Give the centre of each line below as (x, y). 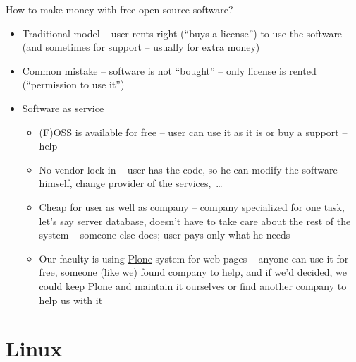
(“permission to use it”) (73, 84)
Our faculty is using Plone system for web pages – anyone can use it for (194, 258)
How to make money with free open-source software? (119, 9)
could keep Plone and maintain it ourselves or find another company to (193, 285)
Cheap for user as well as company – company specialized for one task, (192, 206)
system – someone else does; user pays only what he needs (165, 235)
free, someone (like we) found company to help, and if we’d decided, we (193, 272)
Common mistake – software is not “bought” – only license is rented (169, 70)
